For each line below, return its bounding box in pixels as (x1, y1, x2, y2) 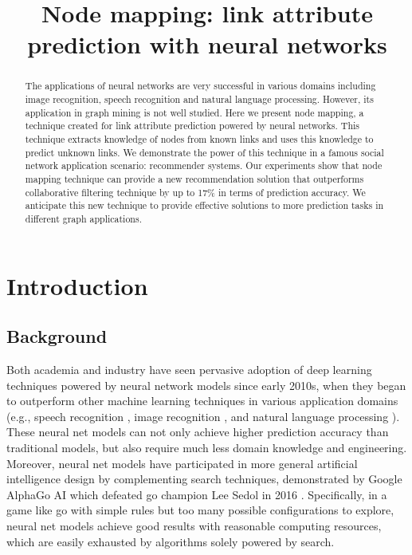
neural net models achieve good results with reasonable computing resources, (6, 517, 382, 533)
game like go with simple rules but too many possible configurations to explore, (6, 502, 394, 518)
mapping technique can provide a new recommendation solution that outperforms (25, 171, 364, 185)
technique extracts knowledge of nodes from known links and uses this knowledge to (25, 132, 374, 145)
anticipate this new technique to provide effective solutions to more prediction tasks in (25, 199, 384, 212)
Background (6, 324, 108, 348)
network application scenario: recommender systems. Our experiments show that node (25, 159, 383, 172)
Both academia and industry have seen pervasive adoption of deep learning (6, 360, 372, 377)
